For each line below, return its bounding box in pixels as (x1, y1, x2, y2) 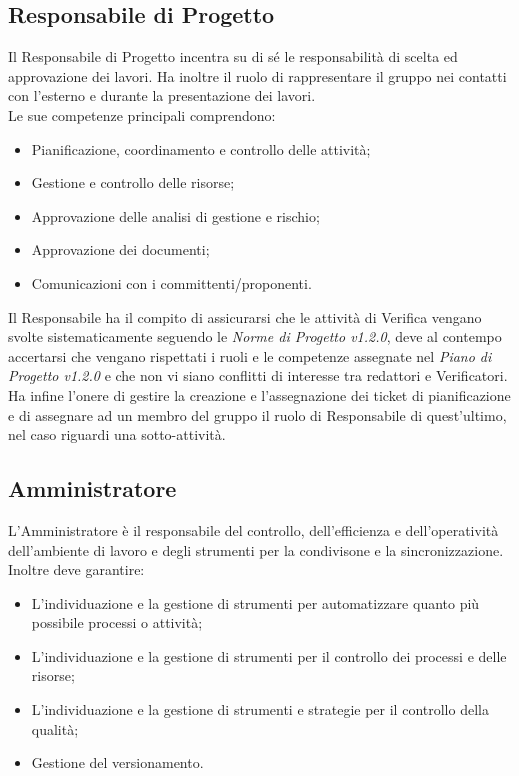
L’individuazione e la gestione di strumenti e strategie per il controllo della (31, 699, 489, 720)
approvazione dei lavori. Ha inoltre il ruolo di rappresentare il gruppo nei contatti (8, 65, 507, 86)
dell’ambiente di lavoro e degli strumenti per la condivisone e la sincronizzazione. (8, 539, 504, 560)
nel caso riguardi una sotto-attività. (8, 424, 226, 445)
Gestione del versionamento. (31, 752, 204, 773)
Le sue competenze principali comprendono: (8, 104, 276, 125)
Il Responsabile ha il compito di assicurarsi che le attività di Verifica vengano (8, 306, 482, 327)
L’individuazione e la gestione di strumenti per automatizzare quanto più (31, 592, 480, 613)
